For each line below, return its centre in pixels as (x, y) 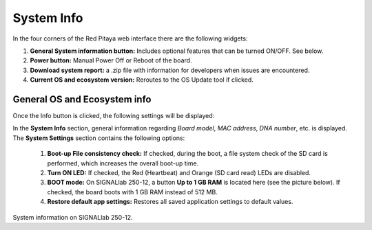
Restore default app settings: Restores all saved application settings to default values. (170, 202)
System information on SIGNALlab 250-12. (73, 217)
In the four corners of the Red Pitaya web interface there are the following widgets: (130, 38)
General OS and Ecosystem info (82, 99)
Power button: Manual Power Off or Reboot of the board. (111, 60)
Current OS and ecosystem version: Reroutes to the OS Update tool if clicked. (142, 80)
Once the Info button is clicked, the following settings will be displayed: (114, 116)
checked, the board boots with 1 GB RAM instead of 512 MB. (133, 192)
